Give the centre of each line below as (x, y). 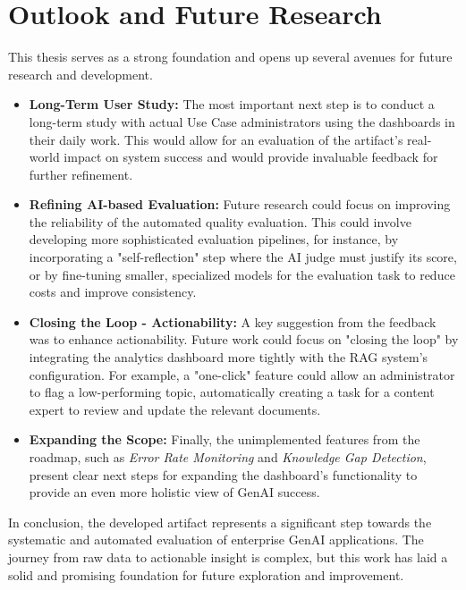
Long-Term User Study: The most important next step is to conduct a (232, 104)
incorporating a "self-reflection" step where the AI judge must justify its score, (243, 257)
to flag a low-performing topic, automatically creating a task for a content (232, 392)
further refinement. (81, 174)
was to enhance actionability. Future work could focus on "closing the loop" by (244, 339)
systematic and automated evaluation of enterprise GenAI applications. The (216, 539)
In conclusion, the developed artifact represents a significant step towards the (220, 522)
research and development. (80, 74)
